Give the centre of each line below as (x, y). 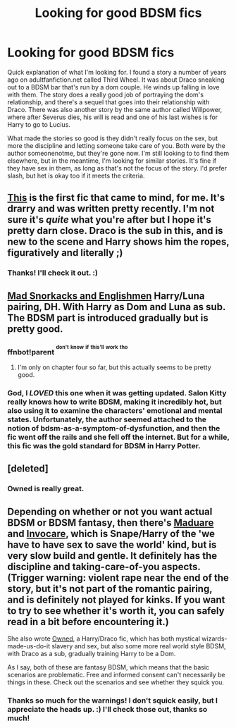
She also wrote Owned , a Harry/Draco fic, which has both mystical (104, 638)
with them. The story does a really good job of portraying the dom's (106, 94)
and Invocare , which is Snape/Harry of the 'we (111, 533)
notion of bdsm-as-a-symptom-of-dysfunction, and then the (114, 428)
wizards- (215, 638)
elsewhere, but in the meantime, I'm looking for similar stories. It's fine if (112, 161)
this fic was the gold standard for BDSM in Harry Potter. (104, 445)
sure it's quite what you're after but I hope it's (109, 220)
